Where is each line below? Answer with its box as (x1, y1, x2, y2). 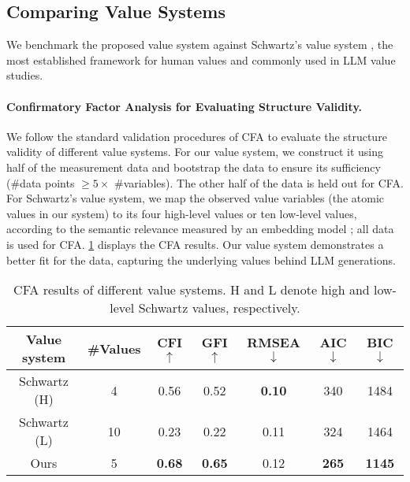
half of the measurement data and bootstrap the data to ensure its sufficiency (6, 158, 381, 175)
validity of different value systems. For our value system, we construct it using (6, 143, 384, 160)
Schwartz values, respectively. (138, 298, 300, 317)
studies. (6, 67, 43, 83)
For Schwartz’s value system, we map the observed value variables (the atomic (6, 190, 384, 206)
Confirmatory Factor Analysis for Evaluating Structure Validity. (6, 98, 363, 114)
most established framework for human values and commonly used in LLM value (6, 51, 396, 68)
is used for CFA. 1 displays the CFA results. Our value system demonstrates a (6, 235, 384, 252)
